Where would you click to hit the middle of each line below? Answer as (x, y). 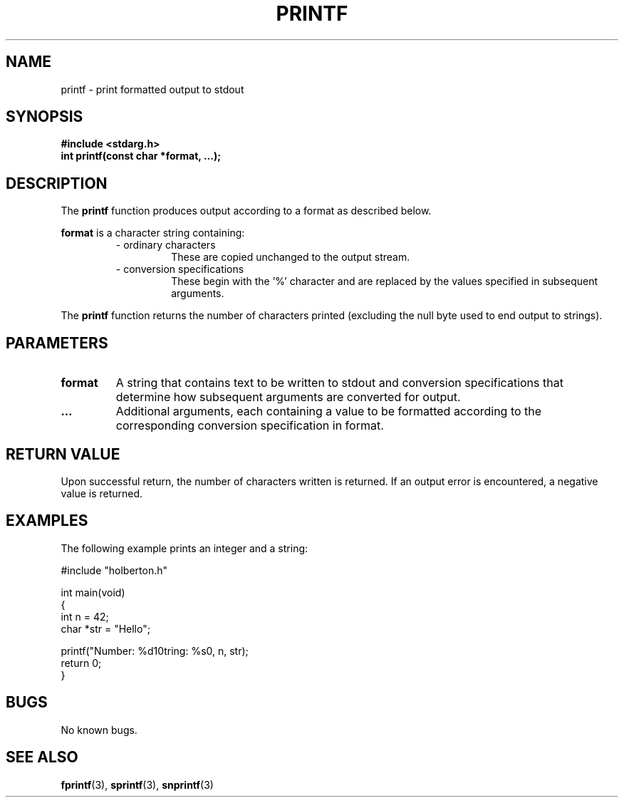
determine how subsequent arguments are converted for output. (288, 397)
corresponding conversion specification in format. (250, 426)
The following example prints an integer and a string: (184, 548)
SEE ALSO (42, 757)
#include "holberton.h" (114, 570)
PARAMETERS (57, 343)
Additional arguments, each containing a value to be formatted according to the (329, 411)
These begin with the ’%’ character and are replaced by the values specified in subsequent (385, 281)
